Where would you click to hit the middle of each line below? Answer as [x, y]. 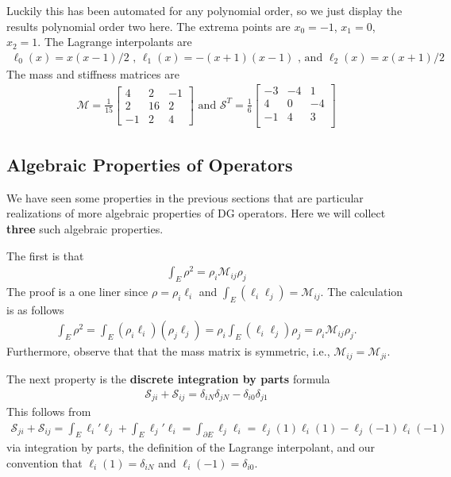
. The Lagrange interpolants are [115, 42]
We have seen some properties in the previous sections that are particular [185, 197]
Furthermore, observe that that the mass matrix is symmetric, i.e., [168, 351]
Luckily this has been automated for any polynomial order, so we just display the [204, 10]
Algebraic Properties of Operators [150, 164]
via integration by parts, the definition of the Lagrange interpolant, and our [191, 447]
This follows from [49, 411]
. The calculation [362, 292]
